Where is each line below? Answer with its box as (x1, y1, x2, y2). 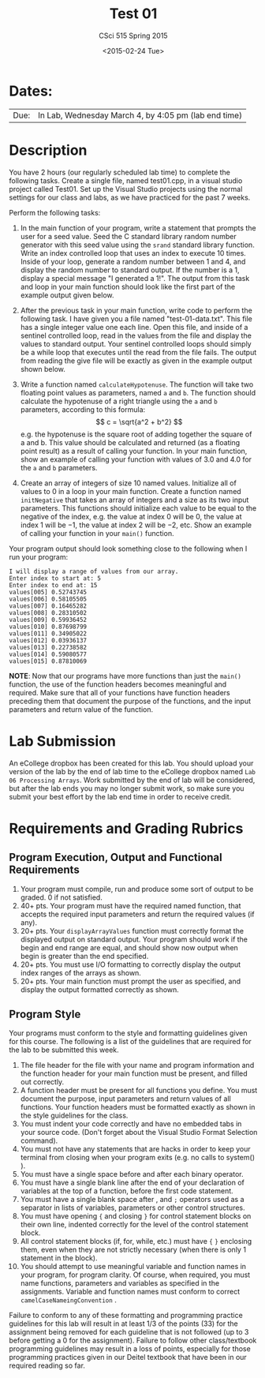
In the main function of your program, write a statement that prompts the (20, 223, 256, 233)
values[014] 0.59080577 (9, 650, 88, 658)
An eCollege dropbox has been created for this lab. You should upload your (9, 758, 254, 768)
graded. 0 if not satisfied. (20, 893, 103, 902)
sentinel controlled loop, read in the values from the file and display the (20, 331, 252, 340)
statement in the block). (20, 1253, 98, 1263)
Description (9, 141, 88, 159)
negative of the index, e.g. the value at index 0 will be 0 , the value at (20, 511, 243, 521)
